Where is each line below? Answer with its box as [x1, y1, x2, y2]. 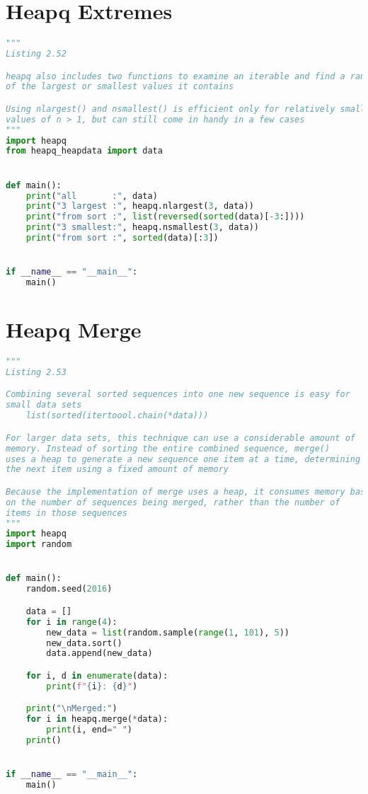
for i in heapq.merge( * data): [25, 714, 168, 725]
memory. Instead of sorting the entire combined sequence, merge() [6, 443, 330, 454]
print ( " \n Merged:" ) [25, 703, 117, 714]
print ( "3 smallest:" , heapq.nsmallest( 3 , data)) [25, 222, 259, 233]
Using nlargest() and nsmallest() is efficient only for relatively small [6, 103, 366, 114]
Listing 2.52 [6, 49, 67, 59]
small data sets [6, 400, 82, 410]
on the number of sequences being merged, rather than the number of [6, 497, 340, 507]
